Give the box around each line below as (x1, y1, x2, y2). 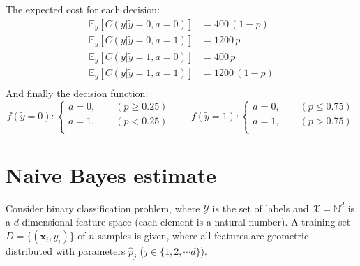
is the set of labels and (212, 200, 309, 215)
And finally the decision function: (6, 85, 149, 100)
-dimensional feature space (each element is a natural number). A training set (18, 214, 351, 229)
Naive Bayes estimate (6, 160, 216, 189)
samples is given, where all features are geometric (98, 228, 309, 243)
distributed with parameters (6, 244, 126, 258)
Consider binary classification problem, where (6, 200, 200, 215)
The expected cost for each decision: (6, 2, 160, 16)
